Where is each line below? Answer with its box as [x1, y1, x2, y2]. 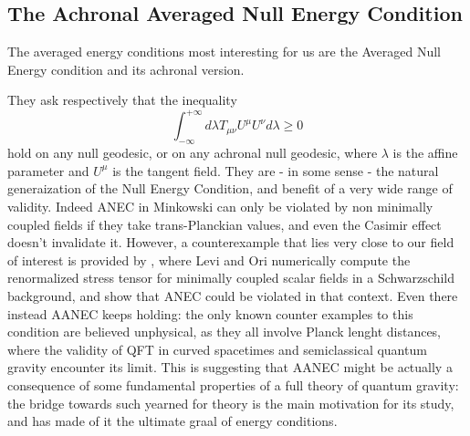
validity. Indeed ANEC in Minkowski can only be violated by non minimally [7, 197, 433, 216]
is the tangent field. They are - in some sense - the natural [112, 161, 439, 180]
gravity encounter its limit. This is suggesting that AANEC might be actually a [7, 358, 453, 377]
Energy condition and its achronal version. [7, 59, 245, 78]
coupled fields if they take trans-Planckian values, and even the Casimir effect [7, 214, 442, 234]
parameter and [7, 161, 89, 180]
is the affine [392, 143, 458, 162]
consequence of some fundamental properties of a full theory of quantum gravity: [7, 376, 459, 394]
